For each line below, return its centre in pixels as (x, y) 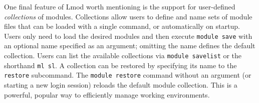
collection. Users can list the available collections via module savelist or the (123, 55)
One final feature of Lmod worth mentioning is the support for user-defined (120, 6)
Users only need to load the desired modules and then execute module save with (128, 36)
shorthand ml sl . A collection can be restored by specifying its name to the (120, 65)
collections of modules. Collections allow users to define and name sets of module (128, 16)
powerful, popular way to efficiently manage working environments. (107, 94)
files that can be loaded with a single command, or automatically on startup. (122, 26)
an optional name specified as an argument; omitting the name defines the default (130, 46)
